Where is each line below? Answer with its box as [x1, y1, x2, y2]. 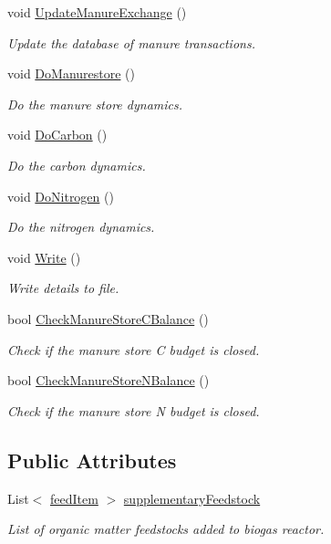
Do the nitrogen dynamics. [7, 217, 155, 236]
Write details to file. [7, 278, 119, 298]
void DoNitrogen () [7, 186, 114, 205]
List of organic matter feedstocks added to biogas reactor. [7, 519, 325, 539]
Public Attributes [7, 445, 177, 474]
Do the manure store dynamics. [7, 94, 182, 113]
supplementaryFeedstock [123, 488, 261, 507]
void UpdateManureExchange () [7, 3, 187, 21]
